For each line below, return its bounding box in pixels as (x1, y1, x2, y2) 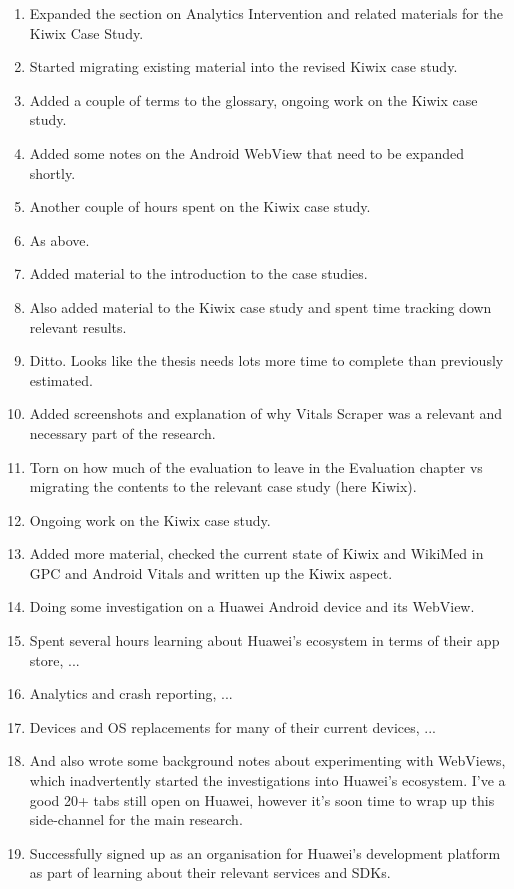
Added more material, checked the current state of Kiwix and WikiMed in (29, 543, 484, 564)
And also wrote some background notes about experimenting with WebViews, (29, 750, 506, 771)
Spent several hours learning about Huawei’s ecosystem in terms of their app (29, 630, 500, 651)
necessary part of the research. (29, 422, 216, 443)
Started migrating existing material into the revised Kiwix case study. (29, 56, 458, 77)
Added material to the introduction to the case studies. (29, 263, 368, 284)
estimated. (29, 369, 93, 390)
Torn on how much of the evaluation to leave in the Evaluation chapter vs (29, 456, 483, 477)
